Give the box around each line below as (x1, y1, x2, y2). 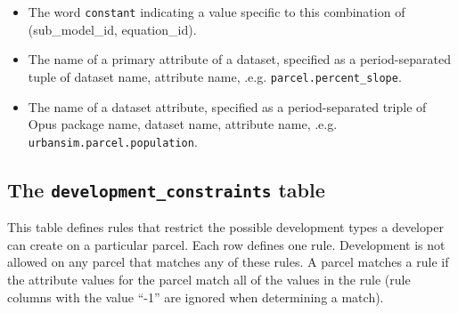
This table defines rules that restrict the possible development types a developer (7, 218, 444, 237)
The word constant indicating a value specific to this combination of (28, 3, 405, 20)
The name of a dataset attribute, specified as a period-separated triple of (28, 97, 427, 116)
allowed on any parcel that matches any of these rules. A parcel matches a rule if (7, 253, 449, 271)
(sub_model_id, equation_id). (28, 20, 197, 38)
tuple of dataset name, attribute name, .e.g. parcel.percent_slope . (28, 67, 402, 85)
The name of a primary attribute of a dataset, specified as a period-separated (28, 50, 451, 68)
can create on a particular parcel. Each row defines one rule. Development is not (7, 235, 446, 253)
